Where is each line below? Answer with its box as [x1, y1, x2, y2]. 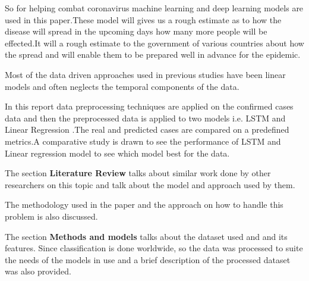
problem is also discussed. [5, 210, 98, 222]
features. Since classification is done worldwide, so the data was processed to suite [5, 242, 303, 254]
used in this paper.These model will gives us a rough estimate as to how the [5, 13, 282, 26]
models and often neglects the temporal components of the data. [5, 80, 239, 92]
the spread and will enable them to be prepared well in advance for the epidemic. [5, 48, 301, 61]
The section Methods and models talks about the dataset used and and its [5, 230, 288, 242]
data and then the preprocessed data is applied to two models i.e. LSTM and [5, 111, 286, 124]
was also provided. [5, 265, 71, 277]
